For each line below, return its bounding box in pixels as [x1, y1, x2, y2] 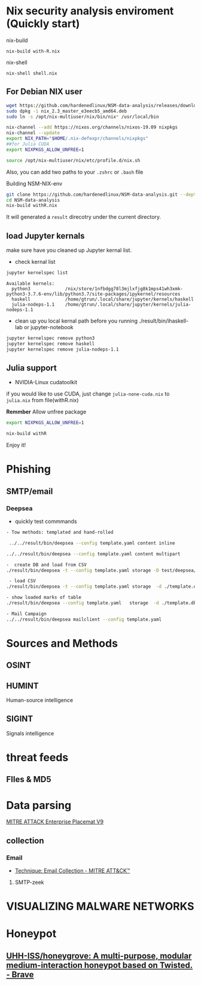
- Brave [6, 969, 34, 980]
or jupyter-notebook [23, 323, 74, 330]
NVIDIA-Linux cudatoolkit [14, 379, 78, 386]
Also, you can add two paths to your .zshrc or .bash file [6, 168, 144, 175]
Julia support [6, 363, 57, 373]
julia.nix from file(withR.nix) [6, 397, 79, 404]
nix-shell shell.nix [6, 70, 58, 76]
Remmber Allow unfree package [6, 408, 87, 415]
